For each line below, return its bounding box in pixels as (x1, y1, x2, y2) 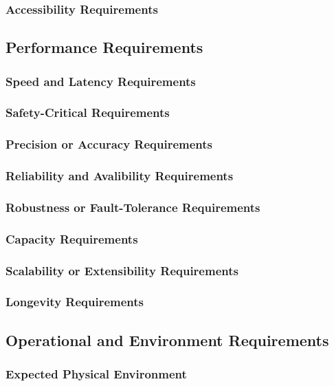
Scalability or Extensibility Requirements (5, 261, 238, 279)
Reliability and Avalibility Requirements (5, 167, 234, 184)
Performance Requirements (5, 36, 203, 58)
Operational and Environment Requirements (5, 329, 329, 350)
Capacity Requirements (5, 230, 138, 247)
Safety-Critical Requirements (5, 104, 170, 121)
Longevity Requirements (5, 293, 144, 310)
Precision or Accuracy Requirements (5, 136, 213, 153)
